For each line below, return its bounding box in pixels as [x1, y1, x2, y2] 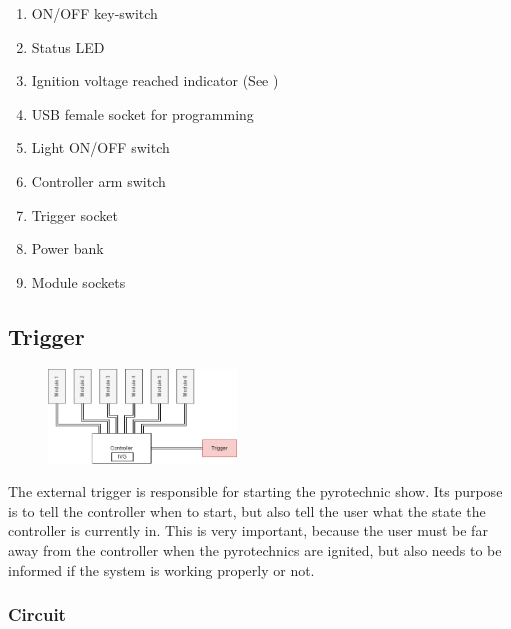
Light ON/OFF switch [31, 137, 170, 158]
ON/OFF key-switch [31, 3, 158, 23]
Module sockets [31, 271, 126, 292]
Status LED [31, 36, 105, 57]
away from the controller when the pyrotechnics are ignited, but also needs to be [8, 540, 502, 561]
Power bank [31, 238, 104, 259]
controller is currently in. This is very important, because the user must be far [8, 520, 488, 541]
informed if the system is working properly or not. [8, 559, 315, 580]
